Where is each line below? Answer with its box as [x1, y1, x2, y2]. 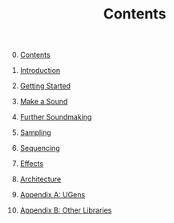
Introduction [19, 66, 61, 75]
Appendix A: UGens [19, 190, 86, 200]
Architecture [19, 174, 62, 184]
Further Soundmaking [19, 112, 92, 122]
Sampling [19, 128, 52, 137]
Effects [19, 159, 44, 168]
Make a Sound [19, 97, 68, 107]
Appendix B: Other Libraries [19, 205, 112, 215]
